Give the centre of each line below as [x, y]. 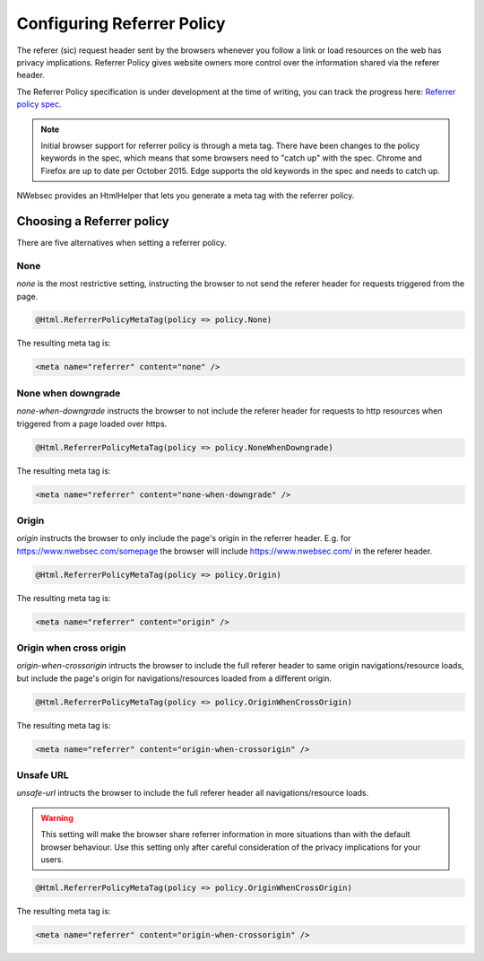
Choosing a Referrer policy [93, 221]
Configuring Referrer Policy [121, 23]
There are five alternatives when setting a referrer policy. [122, 242]
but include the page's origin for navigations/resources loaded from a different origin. [174, 678]
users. [52, 859]
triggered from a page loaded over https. [92, 424]
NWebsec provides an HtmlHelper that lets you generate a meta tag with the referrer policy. [186, 196]
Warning [57, 817]
